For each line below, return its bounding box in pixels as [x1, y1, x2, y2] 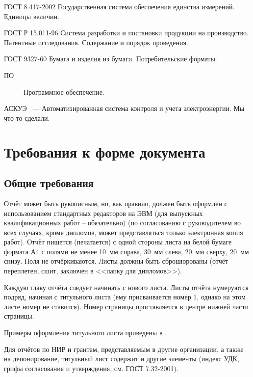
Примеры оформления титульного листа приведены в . [4, 327, 167, 338]
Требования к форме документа [4, 141, 205, 162]
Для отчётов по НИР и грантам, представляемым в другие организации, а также [4, 344, 244, 354]
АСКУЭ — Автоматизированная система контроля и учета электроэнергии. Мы [4, 103, 245, 113]
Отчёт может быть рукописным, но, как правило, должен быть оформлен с [4, 198, 228, 208]
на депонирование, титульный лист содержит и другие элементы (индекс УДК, [4, 353, 239, 364]
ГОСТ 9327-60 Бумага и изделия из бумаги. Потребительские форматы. [4, 54, 217, 64]
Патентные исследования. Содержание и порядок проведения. [4, 37, 188, 47]
